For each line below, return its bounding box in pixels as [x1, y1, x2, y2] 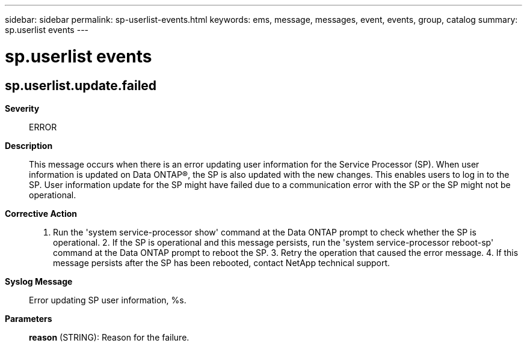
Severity [5, 103, 40, 114]
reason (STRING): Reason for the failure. [29, 332, 190, 342]
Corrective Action [5, 208, 77, 219]
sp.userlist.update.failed [5, 77, 157, 93]
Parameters [5, 313, 52, 324]
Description [5, 140, 53, 151]
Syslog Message [5, 276, 73, 287]
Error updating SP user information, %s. [29, 294, 186, 305]
